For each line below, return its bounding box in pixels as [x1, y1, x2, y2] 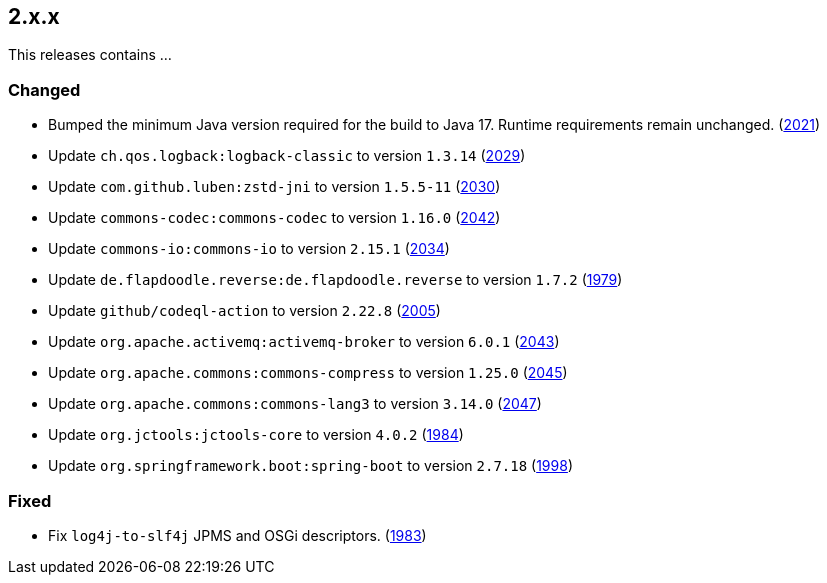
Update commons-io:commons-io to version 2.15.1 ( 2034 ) [48, 240, 450, 258]
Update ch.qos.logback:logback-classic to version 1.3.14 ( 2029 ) [48, 147, 526, 165]
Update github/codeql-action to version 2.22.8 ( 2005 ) [48, 302, 441, 320]
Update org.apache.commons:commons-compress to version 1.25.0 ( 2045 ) [48, 364, 568, 382]
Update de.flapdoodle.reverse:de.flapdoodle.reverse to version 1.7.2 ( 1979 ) [48, 271, 623, 289]
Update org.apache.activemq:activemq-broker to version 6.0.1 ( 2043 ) [48, 333, 560, 351]
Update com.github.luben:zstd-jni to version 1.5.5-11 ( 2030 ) [48, 178, 501, 196]
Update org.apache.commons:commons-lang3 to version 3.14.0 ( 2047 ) [48, 395, 542, 413]
